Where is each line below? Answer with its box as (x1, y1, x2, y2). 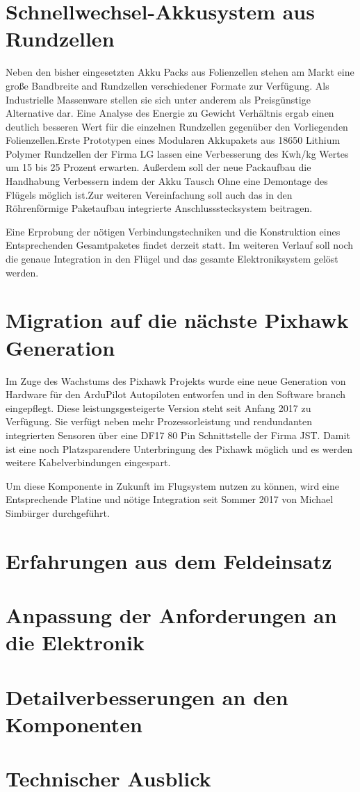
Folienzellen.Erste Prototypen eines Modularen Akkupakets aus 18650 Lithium (6, 133, 341, 147)
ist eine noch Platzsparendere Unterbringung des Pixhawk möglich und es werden (6, 441, 353, 456)
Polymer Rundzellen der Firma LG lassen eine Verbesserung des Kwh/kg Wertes (6, 146, 349, 160)
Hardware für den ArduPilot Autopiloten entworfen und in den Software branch (6, 387, 345, 402)
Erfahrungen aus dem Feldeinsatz (6, 546, 332, 575)
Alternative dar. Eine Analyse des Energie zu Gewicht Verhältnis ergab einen (6, 106, 334, 120)
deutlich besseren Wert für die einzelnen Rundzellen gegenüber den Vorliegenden (6, 119, 348, 133)
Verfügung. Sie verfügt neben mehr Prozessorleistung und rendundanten (6, 414, 312, 429)
